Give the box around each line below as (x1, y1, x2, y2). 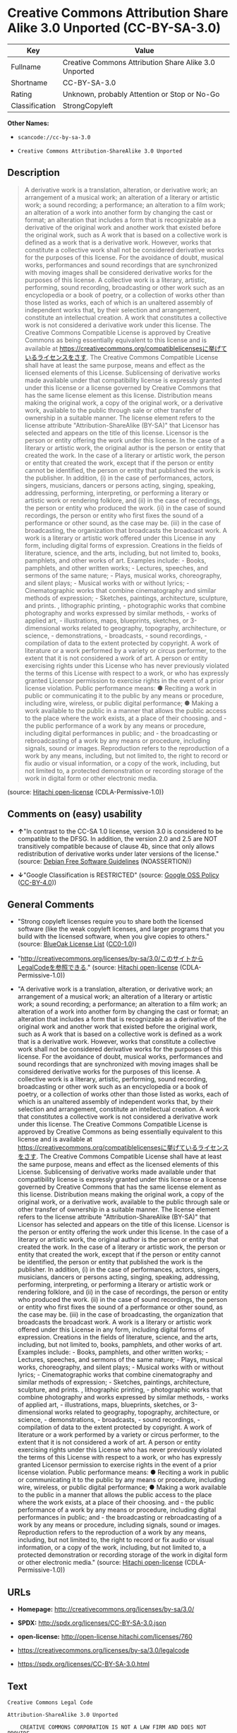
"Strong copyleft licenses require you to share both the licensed (17, 917, 203, 926)
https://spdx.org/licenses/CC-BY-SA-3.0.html (17, 1659, 150, 1669)
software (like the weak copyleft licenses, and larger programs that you (17, 924, 225, 934)
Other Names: (7, 119, 49, 127)
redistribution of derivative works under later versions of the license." (17, 850, 219, 858)
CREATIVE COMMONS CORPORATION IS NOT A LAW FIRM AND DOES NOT (20, 1724, 207, 1731)
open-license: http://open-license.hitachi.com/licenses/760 (17, 1633, 193, 1641)
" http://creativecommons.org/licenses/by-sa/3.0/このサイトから (17, 954, 204, 963)
